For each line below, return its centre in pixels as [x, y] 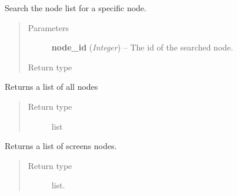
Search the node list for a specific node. [76, 8]
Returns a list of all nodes [51, 87]
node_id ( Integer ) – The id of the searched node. [142, 47]
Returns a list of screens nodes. [61, 146]
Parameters [48, 27]
